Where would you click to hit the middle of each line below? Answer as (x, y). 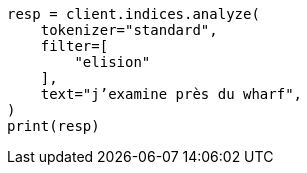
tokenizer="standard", (129, 30)
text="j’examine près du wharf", (171, 94)
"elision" (112, 62)
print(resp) (53, 126)
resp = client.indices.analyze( (133, 14)
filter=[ (74, 46)
